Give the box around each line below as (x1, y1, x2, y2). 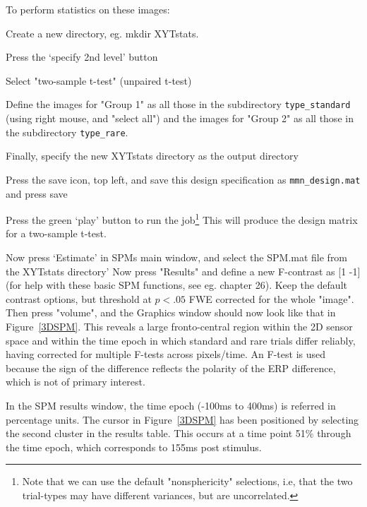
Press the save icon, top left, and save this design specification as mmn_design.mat (6, 172, 361, 186)
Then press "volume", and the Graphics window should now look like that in (6, 305, 336, 320)
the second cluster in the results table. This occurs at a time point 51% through (6, 426, 351, 441)
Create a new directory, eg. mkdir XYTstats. (6, 25, 199, 40)
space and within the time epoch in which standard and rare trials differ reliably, (6, 333, 356, 347)
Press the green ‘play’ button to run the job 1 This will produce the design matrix (6, 210, 358, 227)
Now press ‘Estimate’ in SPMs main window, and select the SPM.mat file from (6, 249, 348, 264)
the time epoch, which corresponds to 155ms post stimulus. (6, 439, 262, 454)
